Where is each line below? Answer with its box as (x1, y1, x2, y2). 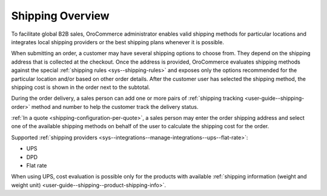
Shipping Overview (11, 9, 110, 22)
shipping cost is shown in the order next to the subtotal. (11, 83, 151, 91)
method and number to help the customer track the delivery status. (31, 103, 199, 110)
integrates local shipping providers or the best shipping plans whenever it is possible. (11, 38, 224, 45)
